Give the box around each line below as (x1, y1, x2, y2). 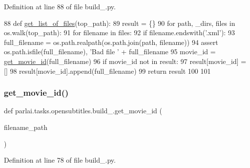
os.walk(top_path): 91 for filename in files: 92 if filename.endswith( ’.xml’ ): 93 (4, 27, 235, 38)
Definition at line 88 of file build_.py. (4, 1, 116, 11)
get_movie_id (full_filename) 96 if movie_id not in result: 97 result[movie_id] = (4, 56, 247, 66)
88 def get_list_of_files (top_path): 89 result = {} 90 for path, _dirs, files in (4, 18, 235, 28)
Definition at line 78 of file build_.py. (4, 155, 116, 165)
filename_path (4, 122, 48, 132)
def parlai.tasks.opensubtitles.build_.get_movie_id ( (4, 105, 162, 116)
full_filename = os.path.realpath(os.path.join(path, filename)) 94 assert (4, 37, 218, 47)
